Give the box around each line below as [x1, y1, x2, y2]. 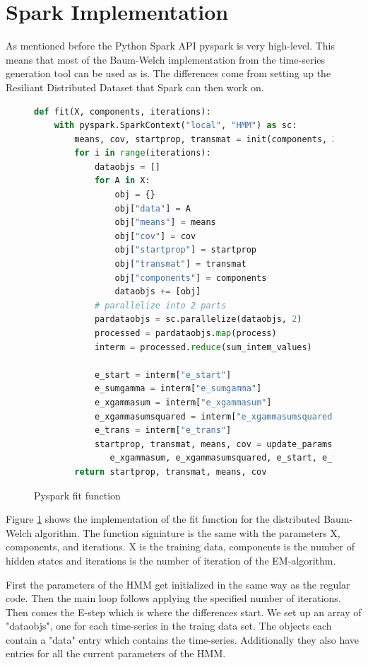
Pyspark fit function [34, 487, 121, 502]
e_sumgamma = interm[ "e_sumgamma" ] [94, 383, 262, 394]
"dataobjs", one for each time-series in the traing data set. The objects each [6, 618, 332, 633]
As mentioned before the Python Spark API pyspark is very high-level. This [6, 38, 335, 53]
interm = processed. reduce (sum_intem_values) [94, 342, 312, 352]
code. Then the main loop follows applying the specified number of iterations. [6, 591, 341, 606]
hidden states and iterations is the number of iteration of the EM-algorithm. [6, 553, 336, 567]
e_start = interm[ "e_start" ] [94, 369, 232, 380]
